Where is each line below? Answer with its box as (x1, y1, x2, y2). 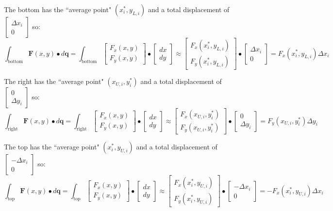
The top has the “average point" (4, 142, 100, 152)
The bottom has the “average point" (4, 4, 112, 14)
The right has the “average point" (4, 76, 104, 86)
